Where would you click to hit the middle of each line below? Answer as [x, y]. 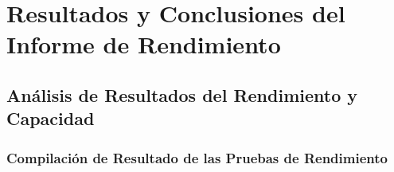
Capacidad [51, 118]
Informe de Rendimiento [144, 44]
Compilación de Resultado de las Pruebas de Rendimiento [197, 157]
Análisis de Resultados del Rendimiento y [182, 94]
